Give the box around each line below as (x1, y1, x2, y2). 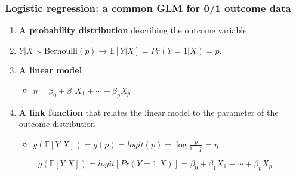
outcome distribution (18, 118, 95, 130)
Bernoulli (44, 47, 78, 55)
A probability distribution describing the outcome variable (18, 24, 247, 36)
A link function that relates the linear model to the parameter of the (18, 106, 279, 118)
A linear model (18, 64, 82, 76)
